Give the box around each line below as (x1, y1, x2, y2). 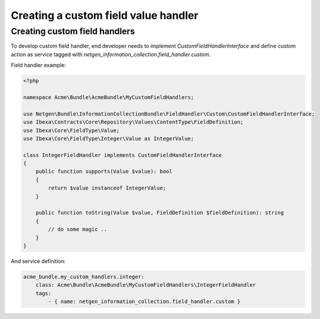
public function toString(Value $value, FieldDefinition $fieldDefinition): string (35, 209, 284, 216)
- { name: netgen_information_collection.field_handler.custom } (48, 298, 241, 305)
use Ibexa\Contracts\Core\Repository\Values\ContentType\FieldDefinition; (23, 119, 244, 126)
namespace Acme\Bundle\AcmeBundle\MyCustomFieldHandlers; (23, 94, 194, 100)
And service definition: (11, 257, 66, 265)
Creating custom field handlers (11, 26, 135, 37)
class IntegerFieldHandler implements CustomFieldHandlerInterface (23, 152, 222, 159)
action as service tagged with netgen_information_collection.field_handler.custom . (11, 51, 211, 58)
